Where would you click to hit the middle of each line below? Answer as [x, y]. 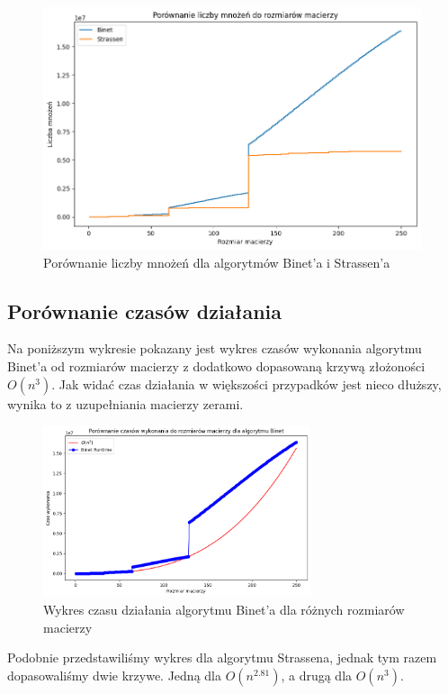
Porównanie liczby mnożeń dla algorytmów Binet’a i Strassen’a [217, 262]
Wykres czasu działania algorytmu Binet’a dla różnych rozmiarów [224, 610]
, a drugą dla [317, 675]
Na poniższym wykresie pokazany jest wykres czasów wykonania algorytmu [215, 348]
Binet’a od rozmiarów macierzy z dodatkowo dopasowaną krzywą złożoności [216, 366]
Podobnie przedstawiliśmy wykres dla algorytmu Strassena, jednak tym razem [222, 657]
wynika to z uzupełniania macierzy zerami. [125, 403]
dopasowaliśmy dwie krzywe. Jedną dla [114, 675]
